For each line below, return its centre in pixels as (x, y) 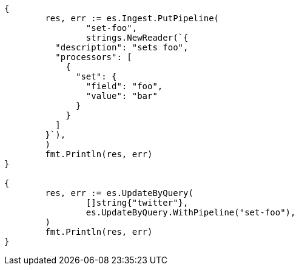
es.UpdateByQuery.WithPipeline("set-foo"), (191, 212)
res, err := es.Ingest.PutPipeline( (132, 18)
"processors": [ (94, 57)
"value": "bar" (122, 96)
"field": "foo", (124, 86)
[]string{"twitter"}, (137, 203)
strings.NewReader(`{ (137, 38)
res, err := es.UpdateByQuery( (119, 193)
